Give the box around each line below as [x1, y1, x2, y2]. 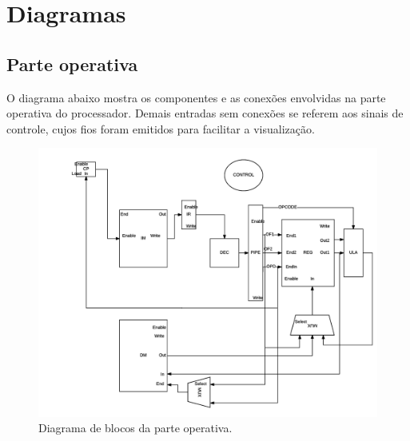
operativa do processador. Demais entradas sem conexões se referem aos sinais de [6, 105, 404, 121]
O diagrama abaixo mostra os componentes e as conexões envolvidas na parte [6, 89, 386, 105]
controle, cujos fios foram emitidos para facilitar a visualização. [6, 120, 315, 137]
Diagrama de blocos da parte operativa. [38, 419, 233, 436]
